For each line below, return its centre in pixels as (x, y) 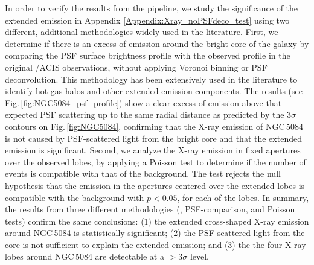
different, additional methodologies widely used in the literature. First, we (142, 32)
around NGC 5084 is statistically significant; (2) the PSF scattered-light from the (155, 233)
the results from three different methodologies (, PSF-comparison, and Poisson (150, 209)
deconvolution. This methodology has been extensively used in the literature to (151, 79)
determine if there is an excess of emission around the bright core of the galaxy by (157, 43)
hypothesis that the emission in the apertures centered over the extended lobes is (155, 185)
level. (200, 256)
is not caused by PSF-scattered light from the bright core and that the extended (153, 138)
